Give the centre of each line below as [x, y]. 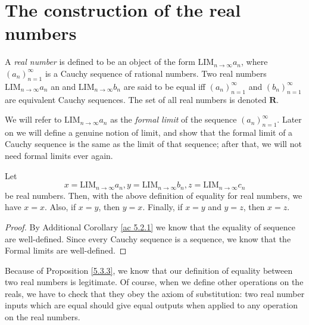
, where [255, 62]
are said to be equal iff [165, 86]
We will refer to [33, 119]
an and [63, 86]
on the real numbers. [43, 317]
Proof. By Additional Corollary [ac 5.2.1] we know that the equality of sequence [150, 226]
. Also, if [60, 207]
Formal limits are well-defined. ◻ [66, 250]
